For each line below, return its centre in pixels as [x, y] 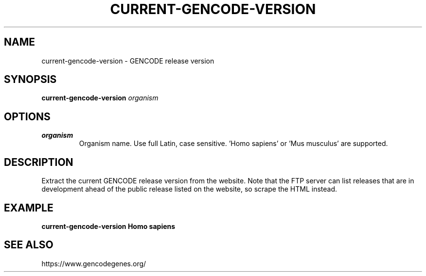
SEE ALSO [29, 245]
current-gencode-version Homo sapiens [108, 226]
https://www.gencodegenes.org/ [94, 263]
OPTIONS [27, 116]
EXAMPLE [29, 208]
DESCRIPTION [39, 162]
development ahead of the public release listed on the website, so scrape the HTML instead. [189, 189]
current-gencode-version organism [100, 98]
